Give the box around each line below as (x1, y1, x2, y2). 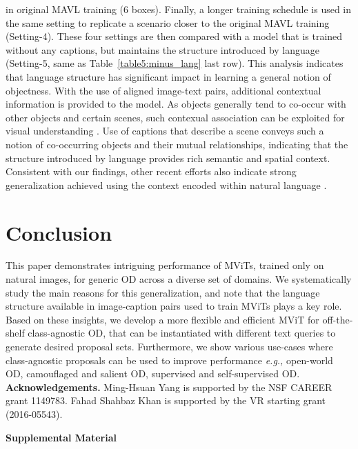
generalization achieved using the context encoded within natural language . (6, 177, 327, 192)
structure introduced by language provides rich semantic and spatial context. (6, 150, 330, 165)
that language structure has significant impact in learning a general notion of (6, 69, 331, 83)
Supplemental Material (6, 430, 117, 444)
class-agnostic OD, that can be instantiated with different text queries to (28, 326, 336, 340)
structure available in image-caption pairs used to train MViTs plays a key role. (6, 299, 342, 313)
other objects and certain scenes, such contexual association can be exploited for (6, 110, 345, 124)
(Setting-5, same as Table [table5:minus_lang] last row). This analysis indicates (6, 56, 344, 70)
